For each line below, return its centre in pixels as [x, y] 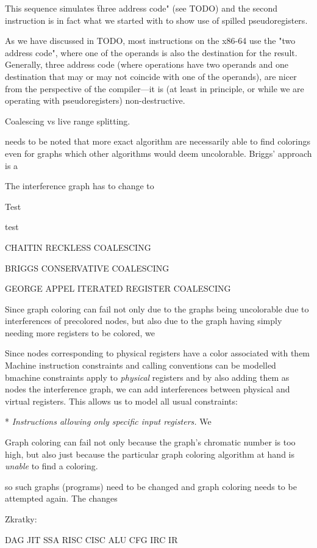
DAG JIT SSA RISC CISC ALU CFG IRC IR [91, 539]
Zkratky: [21, 519]
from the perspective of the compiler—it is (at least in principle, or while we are [155, 88]
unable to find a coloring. [52, 466]
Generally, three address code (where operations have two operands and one [147, 64]
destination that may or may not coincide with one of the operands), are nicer [151, 76]
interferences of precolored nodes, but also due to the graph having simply [144, 321]
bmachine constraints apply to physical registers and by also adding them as [147, 377]
